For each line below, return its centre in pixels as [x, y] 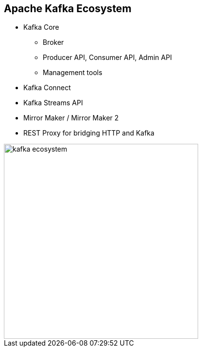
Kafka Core [41, 27]
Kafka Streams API [53, 103]
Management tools [73, 73]
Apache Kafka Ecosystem [68, 9]
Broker [53, 42]
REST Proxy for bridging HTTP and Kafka [89, 133]
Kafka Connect [47, 88]
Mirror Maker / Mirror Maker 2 [71, 118]
